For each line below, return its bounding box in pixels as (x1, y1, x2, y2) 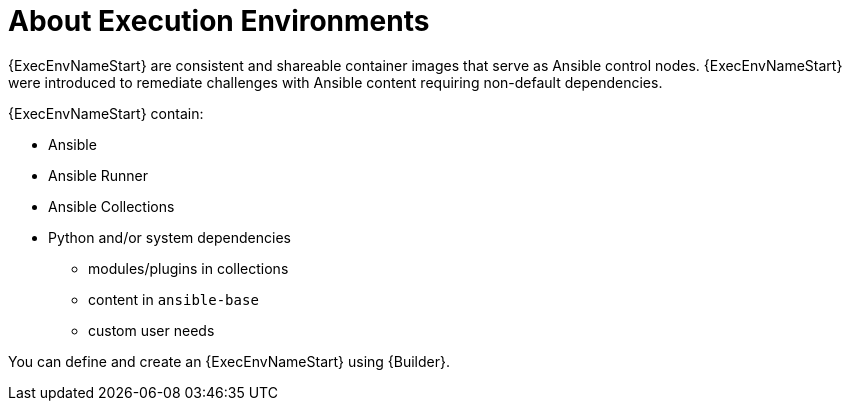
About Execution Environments (8, 4, 430, 38)
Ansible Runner (48, 166, 149, 184)
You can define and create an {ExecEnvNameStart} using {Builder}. (8, 352, 451, 370)
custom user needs (88, 321, 215, 339)
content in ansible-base (88, 290, 259, 308)
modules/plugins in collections (88, 259, 289, 277)
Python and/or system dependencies (48, 228, 291, 246)
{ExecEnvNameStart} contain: (8, 104, 204, 122)
